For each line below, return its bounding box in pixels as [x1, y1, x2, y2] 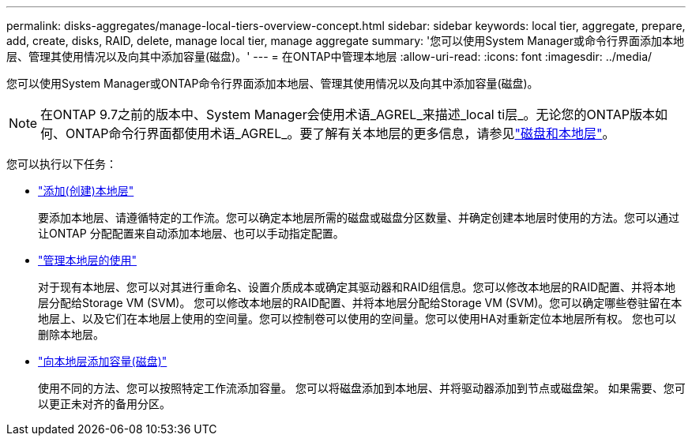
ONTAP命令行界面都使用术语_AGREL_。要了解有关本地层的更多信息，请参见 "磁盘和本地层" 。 [66, 125, 615, 141]
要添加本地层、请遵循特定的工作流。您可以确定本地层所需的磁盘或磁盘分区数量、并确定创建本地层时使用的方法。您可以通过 [38, 211, 679, 224]
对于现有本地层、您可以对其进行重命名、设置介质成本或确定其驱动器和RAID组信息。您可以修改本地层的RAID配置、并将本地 [38, 280, 676, 294]
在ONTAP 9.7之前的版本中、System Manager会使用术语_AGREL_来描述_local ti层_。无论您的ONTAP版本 [40, 107, 656, 122]
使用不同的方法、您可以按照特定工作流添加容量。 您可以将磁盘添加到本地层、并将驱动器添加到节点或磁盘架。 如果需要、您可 [38, 381, 686, 395]
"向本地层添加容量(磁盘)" [38, 354, 167, 368]
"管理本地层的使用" [38, 253, 137, 267]
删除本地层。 [38, 328, 104, 341]
